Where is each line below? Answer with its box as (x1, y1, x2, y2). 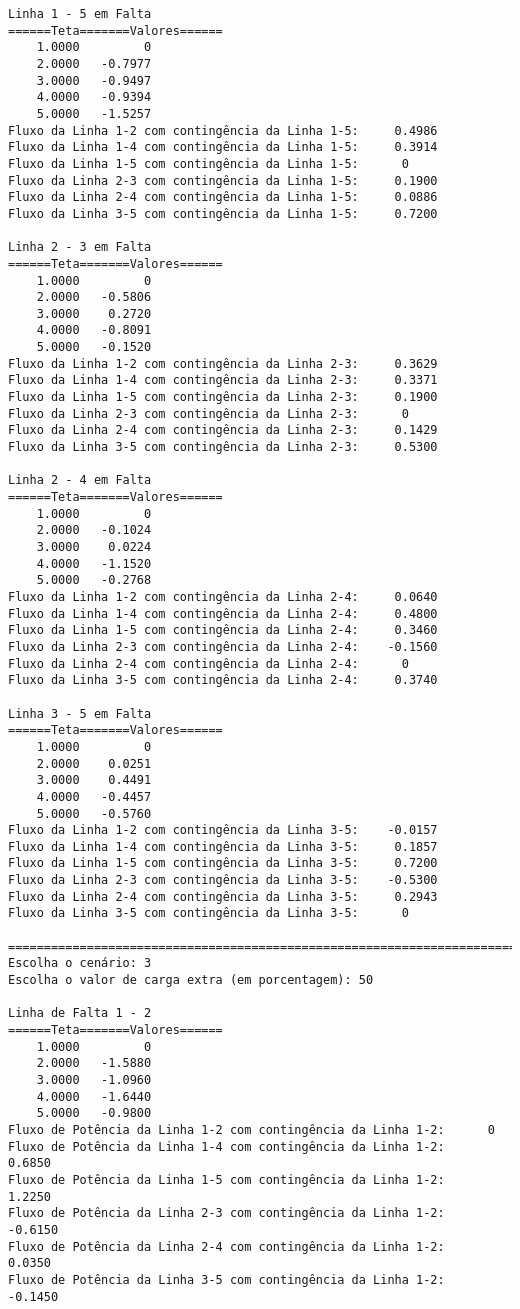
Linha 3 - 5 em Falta (8, 706, 152, 721)
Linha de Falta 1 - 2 (8, 1006, 152, 1021)
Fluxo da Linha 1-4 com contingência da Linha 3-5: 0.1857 (8, 839, 438, 854)
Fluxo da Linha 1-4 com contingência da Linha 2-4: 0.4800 (8, 606, 438, 621)
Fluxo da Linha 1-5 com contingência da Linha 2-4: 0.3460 (8, 623, 438, 638)
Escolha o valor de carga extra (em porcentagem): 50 (8, 973, 374, 988)
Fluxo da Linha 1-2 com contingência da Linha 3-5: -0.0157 (8, 823, 438, 838)
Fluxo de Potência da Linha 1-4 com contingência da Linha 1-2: (8, 1139, 445, 1154)
